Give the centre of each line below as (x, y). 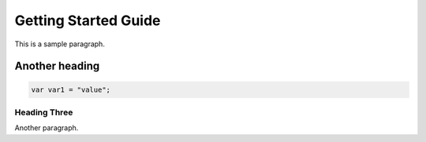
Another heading (57, 66)
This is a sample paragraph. (60, 44)
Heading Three (44, 112)
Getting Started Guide (88, 20)
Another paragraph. (47, 128)
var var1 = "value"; (71, 89)
